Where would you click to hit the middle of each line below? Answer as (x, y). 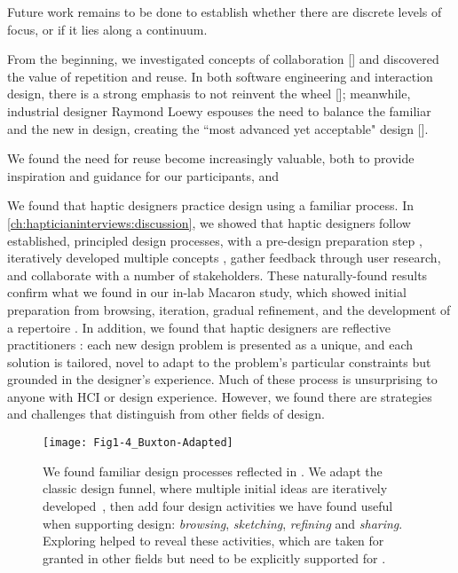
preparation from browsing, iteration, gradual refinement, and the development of (229, 309)
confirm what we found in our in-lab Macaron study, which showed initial (207, 292)
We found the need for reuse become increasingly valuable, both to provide (211, 158)
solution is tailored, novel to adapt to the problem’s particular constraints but (219, 361)
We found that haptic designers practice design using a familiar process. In (210, 205)
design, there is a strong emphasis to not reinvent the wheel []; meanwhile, (209, 94)
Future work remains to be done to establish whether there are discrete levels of (225, 12)
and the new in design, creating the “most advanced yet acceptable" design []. (218, 128)
